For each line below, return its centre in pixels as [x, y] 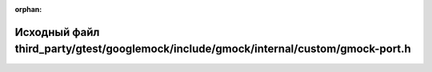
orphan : [28, 9]
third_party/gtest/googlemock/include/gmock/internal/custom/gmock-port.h [213, 49]
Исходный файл [57, 32]
